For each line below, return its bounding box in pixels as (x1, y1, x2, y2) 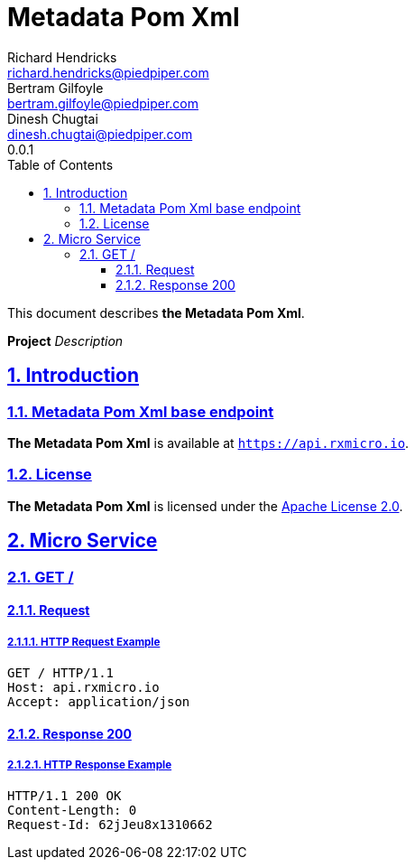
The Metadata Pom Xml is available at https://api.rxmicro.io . (7, 434, 410, 451)
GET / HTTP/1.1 (7, 665, 115, 680)
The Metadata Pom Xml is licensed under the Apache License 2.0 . (7, 498, 403, 514)
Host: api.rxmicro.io (7, 679, 160, 695)
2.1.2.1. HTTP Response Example (7, 758, 172, 771)
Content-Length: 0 (7, 803, 137, 818)
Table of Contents (7, 156, 114, 172)
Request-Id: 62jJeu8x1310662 (7, 817, 213, 833)
